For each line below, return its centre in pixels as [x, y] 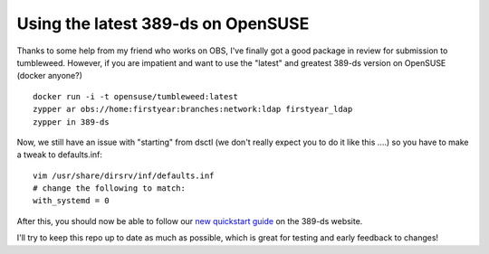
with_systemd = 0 [71, 201]
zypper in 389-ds [71, 122]
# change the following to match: [109, 188]
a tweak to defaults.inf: [60, 155]
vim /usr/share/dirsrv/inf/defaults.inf [124, 175]
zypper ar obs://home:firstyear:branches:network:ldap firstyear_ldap [193, 109]
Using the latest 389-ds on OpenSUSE [163, 24]
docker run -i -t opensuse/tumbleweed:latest [136, 96]
